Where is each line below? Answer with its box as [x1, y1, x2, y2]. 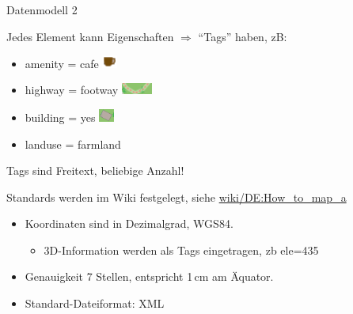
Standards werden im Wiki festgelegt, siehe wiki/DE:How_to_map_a [6, 188, 347, 205]
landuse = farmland [25, 135, 121, 152]
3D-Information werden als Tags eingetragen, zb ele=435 [44, 241, 319, 258]
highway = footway [25, 81, 119, 98]
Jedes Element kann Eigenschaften [6, 28, 174, 44]
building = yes [25, 108, 96, 125]
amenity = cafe [25, 55, 99, 71]
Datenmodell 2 [6, 2, 78, 17]
